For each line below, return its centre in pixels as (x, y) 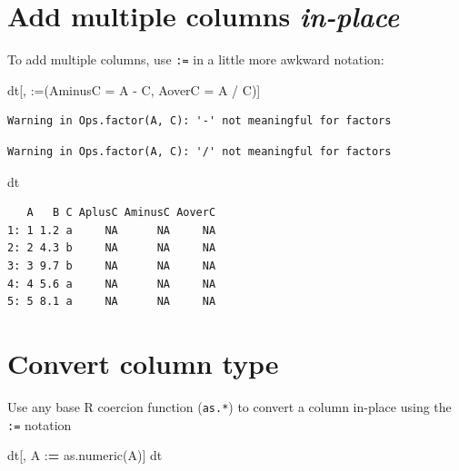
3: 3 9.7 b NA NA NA (112, 265)
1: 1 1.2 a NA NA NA (112, 230)
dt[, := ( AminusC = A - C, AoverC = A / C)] (134, 89)
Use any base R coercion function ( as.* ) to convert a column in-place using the (229, 406)
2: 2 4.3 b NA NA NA (112, 248)
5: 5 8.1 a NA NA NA (112, 302)
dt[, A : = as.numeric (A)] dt (85, 455)
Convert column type (143, 363)
